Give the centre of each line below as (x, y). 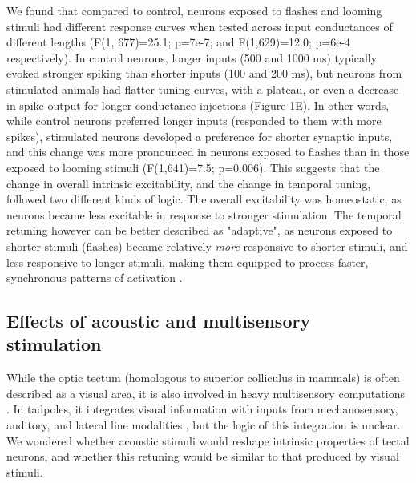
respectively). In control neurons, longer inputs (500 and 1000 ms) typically (192, 57)
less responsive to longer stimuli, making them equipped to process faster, (188, 262)
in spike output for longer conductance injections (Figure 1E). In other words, (198, 105)
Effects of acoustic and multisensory (159, 321)
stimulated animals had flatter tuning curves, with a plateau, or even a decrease (203, 89)
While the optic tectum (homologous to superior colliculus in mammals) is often (203, 378)
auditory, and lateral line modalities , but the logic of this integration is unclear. (204, 425)
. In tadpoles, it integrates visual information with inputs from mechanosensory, (202, 409)
